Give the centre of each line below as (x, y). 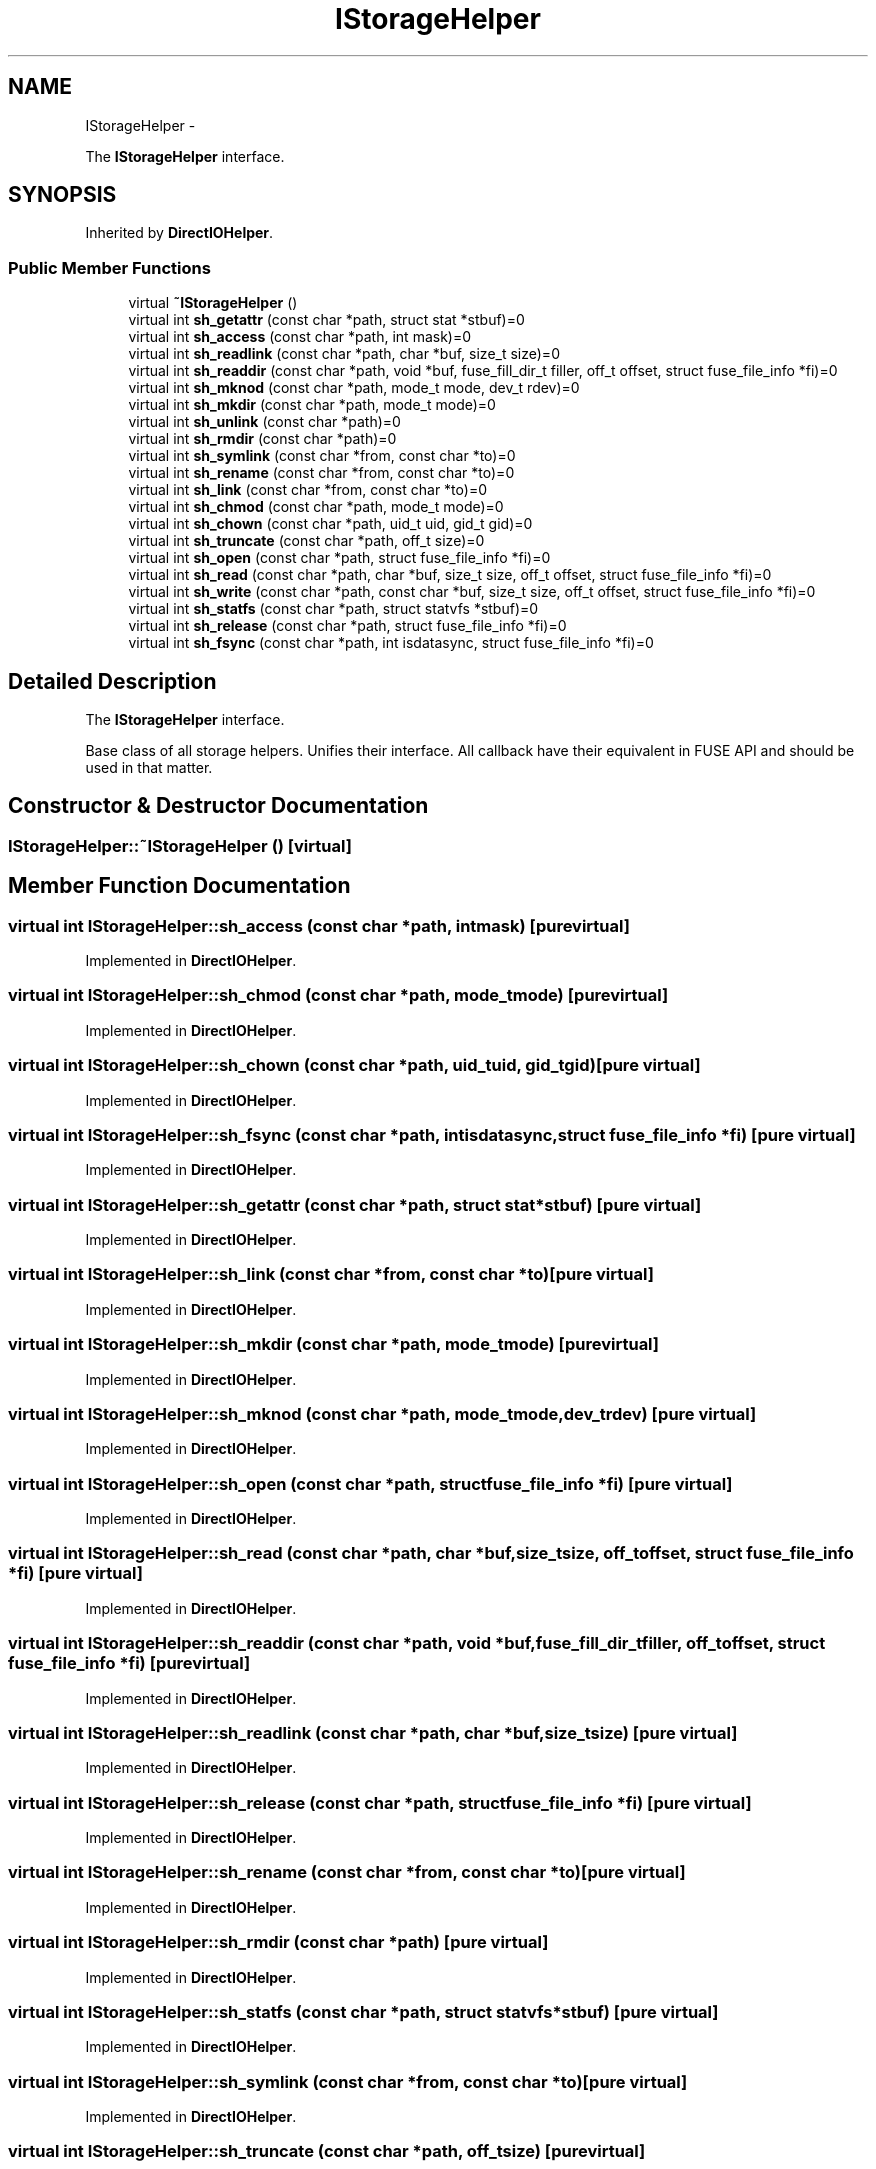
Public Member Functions (109, 267)
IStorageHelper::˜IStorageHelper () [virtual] (180, 845)
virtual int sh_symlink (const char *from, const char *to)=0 (322, 456)
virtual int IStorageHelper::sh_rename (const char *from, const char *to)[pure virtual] (347, 1872)
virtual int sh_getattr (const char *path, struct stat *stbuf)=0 (326, 320)
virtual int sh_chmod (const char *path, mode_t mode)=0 (316, 507)
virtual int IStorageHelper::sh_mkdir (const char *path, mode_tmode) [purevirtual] (334, 1344)
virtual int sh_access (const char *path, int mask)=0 (300, 337)
